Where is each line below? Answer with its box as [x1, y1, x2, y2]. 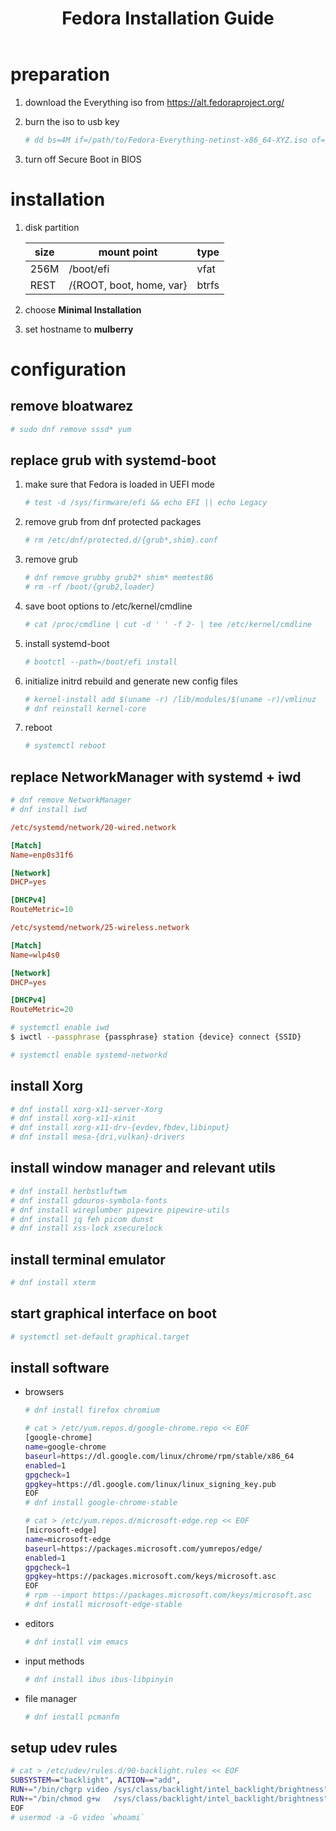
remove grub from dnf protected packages [24, 516, 202, 528]
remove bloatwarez [10, 398, 134, 415]
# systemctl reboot [24, 741, 107, 751]
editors [24, 1617, 55, 1629]
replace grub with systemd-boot [10, 452, 217, 469]
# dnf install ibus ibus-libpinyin [24, 1674, 174, 1684]
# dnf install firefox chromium [24, 1405, 160, 1416]
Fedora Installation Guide [61, 7, 275, 30]
